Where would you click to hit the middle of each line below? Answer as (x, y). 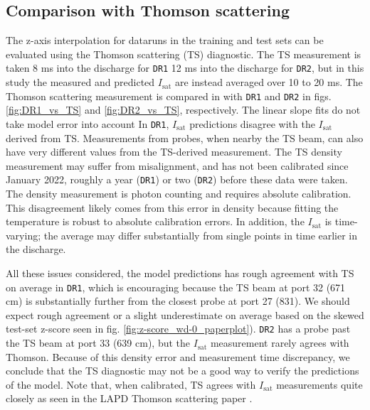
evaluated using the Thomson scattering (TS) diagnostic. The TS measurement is (184, 54)
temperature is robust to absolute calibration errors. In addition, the (155, 221)
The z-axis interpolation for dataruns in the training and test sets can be (165, 40)
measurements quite (319, 384)
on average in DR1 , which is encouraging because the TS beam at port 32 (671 (176, 287)
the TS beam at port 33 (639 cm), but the (98, 343)
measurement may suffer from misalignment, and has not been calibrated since (177, 165)
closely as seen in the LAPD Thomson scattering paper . (129, 398)
